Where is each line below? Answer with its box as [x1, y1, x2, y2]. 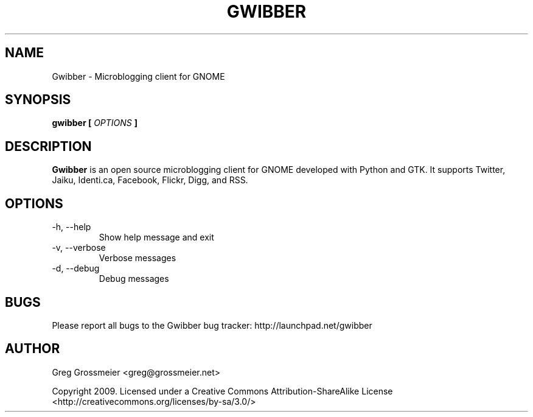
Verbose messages [99, 253, 176, 264]
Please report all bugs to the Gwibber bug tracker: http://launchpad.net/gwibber [52, 320, 372, 331]
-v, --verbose [52, 242, 106, 253]
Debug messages [99, 273, 169, 284]
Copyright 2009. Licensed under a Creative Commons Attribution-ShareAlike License [52, 385, 393, 396]
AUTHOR [5, 341, 60, 357]
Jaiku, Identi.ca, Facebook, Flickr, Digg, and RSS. [52, 175, 248, 186]
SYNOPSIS [5, 92, 71, 108]
